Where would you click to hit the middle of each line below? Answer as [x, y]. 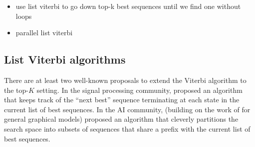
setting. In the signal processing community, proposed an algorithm [139, 90]
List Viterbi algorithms [65, 59]
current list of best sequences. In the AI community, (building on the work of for [127, 109]
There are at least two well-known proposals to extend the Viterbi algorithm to [125, 80]
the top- [16, 90]
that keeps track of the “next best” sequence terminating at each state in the [122, 100]
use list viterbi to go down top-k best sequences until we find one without [128, 6]
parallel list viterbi [44, 33]
